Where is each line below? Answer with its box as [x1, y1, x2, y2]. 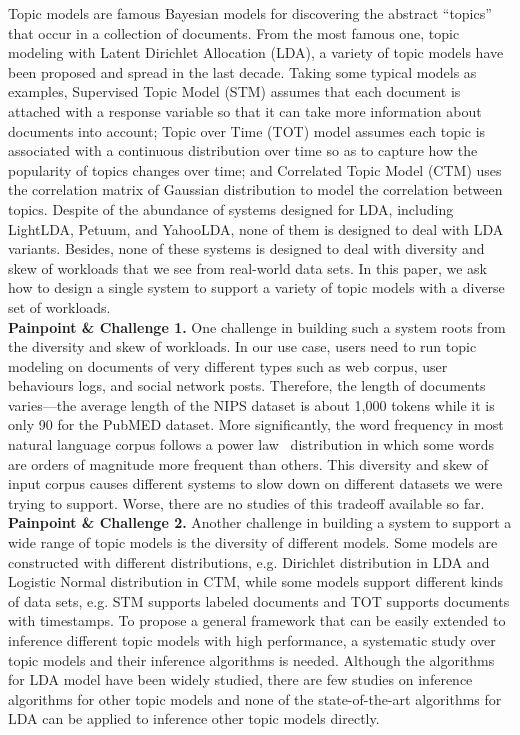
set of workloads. [8, 296, 111, 317]
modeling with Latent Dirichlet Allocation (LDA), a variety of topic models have [8, 42, 504, 63]
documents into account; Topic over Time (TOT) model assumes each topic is [8, 120, 486, 141]
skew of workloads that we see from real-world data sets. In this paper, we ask [8, 257, 487, 278]
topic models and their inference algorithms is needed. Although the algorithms [8, 649, 495, 670]
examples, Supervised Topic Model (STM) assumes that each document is [8, 81, 461, 102]
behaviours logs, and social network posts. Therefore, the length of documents [8, 375, 486, 396]
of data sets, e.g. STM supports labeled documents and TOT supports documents [8, 590, 510, 611]
